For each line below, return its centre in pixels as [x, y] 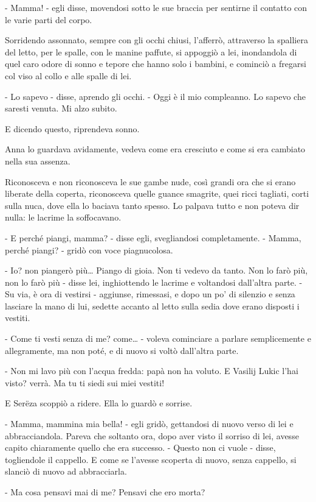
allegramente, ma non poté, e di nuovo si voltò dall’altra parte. [122, 350]
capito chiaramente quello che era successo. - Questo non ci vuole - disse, [140, 447]
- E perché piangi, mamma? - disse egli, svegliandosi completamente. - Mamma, [153, 237]
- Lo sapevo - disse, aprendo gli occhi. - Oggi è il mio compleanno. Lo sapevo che [155, 96]
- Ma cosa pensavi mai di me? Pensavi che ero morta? [105, 492]
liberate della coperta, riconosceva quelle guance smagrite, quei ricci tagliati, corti [157, 193]
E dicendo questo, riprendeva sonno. [72, 128]
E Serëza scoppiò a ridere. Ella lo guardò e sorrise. [99, 403]
